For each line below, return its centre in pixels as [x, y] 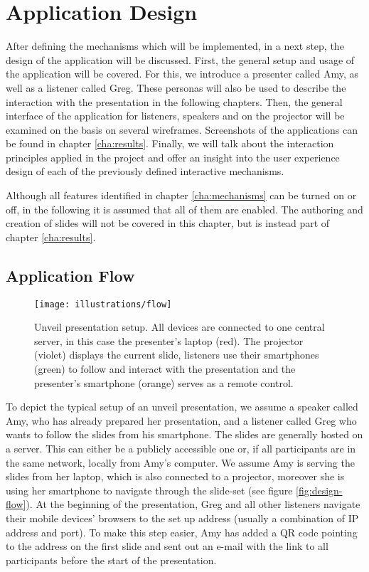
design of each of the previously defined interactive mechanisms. [145, 171]
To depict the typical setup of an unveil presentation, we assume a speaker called [182, 407]
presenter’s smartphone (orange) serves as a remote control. [164, 382]
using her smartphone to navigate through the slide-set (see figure [149, 490]
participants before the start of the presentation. [111, 560]
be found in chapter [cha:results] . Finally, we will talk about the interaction [170, 143]
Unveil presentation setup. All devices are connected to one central [180, 327]
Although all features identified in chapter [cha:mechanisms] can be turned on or [181, 195]
